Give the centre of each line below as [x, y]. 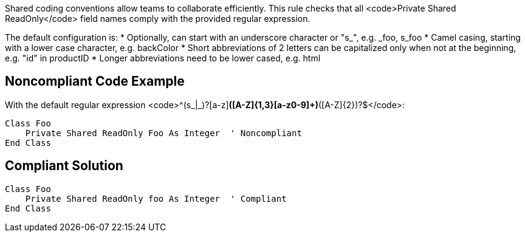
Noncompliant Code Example [95, 81]
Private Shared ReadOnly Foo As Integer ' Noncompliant [163, 133]
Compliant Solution [64, 166]
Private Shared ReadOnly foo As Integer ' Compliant [156, 198]
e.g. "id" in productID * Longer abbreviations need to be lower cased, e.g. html [163, 58]
